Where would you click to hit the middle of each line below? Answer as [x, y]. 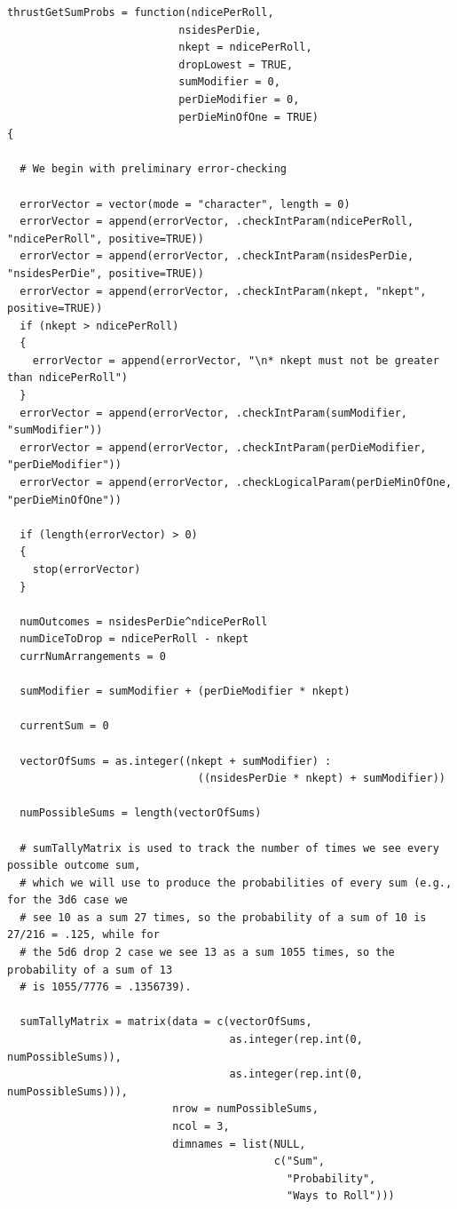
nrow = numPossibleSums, [245, 1109]
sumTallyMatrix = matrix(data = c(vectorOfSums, [166, 1022]
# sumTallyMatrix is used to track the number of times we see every [229, 848]
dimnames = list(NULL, [239, 1144]
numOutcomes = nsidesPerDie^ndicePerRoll [144, 621]
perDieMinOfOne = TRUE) [248, 117]
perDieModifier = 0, [239, 99]
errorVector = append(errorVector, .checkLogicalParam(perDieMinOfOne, [236, 483]
